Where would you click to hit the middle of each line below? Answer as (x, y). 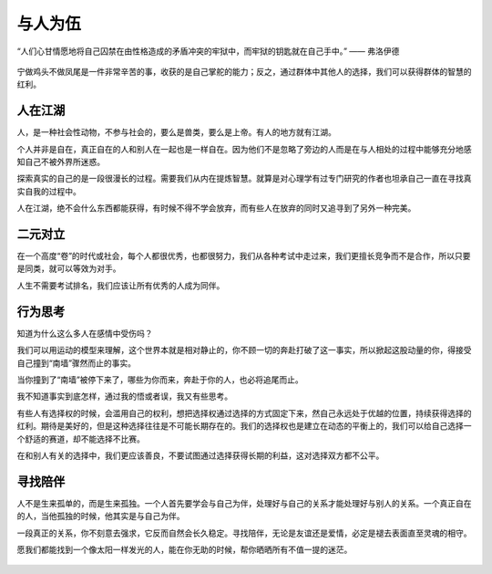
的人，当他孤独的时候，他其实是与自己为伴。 (101, 517)
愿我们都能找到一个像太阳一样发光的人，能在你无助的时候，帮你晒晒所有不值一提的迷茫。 (184, 549)
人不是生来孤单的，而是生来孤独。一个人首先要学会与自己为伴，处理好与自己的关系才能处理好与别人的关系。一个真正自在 (244, 503)
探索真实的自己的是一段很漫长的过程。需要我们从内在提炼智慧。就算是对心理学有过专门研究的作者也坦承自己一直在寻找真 (244, 179)
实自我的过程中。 (49, 191)
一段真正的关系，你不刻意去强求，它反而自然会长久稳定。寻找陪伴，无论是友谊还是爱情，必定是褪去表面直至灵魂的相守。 (244, 533)
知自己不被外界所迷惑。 (61, 162)
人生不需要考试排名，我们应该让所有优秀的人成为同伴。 (121, 285)
